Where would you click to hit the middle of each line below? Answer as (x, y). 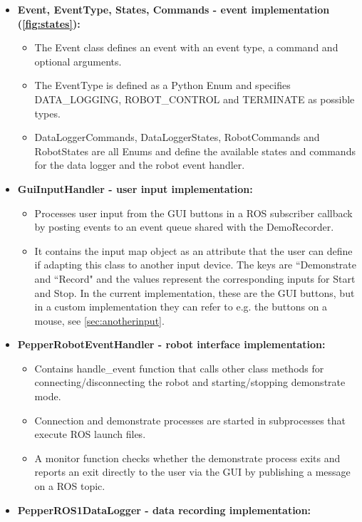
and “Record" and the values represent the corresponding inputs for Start (195, 278)
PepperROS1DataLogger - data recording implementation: (164, 510)
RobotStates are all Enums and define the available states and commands (195, 151)
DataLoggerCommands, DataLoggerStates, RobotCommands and (177, 137)
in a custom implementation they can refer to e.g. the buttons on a (181, 307)
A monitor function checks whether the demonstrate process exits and (187, 458)
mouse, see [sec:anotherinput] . (99, 320)
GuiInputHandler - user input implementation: (135, 188)
